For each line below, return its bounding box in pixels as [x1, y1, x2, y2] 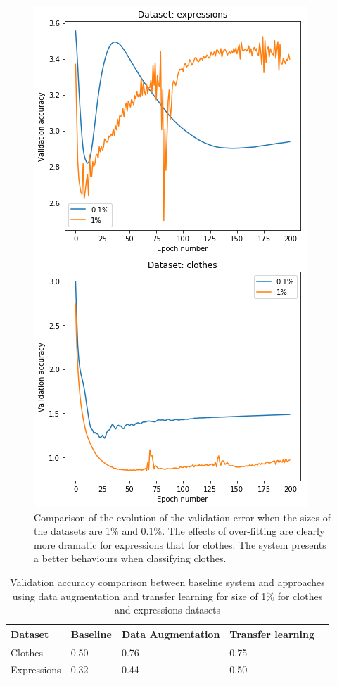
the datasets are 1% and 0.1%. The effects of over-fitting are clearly [34, 523, 325, 538]
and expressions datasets [114, 602, 221, 617]
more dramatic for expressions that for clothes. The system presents [34, 537, 326, 552]
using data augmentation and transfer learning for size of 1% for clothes [12, 588, 323, 603]
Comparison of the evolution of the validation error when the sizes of [34, 509, 331, 524]
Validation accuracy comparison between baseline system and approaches [10, 574, 325, 589]
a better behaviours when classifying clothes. [34, 551, 227, 566]
